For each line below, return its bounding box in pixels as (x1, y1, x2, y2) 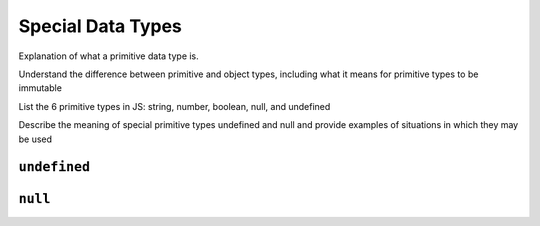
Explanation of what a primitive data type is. (18, 50, 199, 62)
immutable (18, 82, 62, 94)
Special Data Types (18, 15, 182, 37)
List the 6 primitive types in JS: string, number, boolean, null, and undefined (18, 100, 331, 112)
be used (18, 133, 53, 145)
